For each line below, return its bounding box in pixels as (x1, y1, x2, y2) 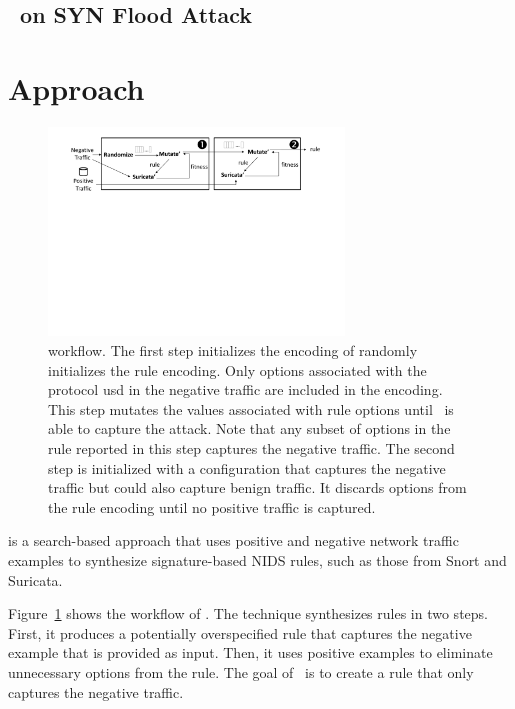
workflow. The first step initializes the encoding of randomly (48, 340, 418, 361)
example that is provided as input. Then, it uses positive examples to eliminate (8, 642, 493, 663)
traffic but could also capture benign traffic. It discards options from (48, 477, 467, 498)
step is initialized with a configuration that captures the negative (48, 457, 446, 478)
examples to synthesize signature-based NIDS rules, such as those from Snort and (8, 549, 507, 570)
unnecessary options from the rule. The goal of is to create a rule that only (8, 661, 474, 682)
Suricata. (8, 569, 63, 590)
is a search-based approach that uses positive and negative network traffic (8, 530, 459, 551)
